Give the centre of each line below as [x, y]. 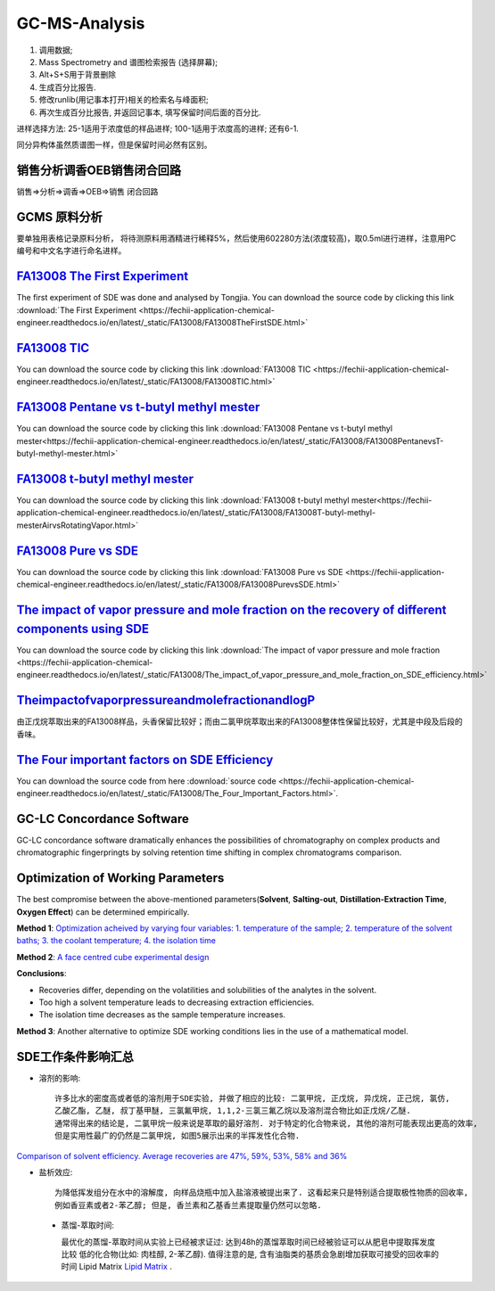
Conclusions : [41, 974]
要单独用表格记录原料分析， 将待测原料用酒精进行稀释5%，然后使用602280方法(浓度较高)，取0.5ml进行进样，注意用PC [236, 238]
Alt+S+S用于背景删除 [78, 75]
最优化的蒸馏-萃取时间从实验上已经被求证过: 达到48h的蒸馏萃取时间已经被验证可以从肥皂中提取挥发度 [248, 1242]
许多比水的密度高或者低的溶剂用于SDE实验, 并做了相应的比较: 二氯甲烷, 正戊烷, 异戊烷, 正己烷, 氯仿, [252, 1098]
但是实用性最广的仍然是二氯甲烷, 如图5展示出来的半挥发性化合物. [177, 1136]
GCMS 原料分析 [59, 217]
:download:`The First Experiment [77, 310]
